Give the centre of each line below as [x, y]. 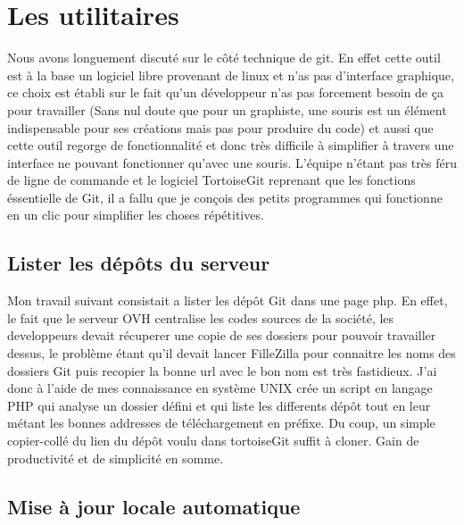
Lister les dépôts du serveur [139, 263]
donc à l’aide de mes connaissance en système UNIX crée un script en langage [220, 388]
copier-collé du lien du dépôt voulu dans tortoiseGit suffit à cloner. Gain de [213, 441]
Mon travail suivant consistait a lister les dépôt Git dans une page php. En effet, [228, 300]
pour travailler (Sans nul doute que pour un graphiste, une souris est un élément [227, 109]
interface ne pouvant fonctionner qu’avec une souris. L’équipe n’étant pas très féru [232, 162]
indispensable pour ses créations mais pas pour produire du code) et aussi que [220, 127]
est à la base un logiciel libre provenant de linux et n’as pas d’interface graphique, [231, 75]
